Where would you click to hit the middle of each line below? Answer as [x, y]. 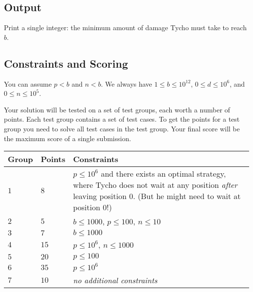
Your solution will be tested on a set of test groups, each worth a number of [117, 109]
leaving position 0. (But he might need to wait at [157, 196]
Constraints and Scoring [66, 63]
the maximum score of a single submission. [68, 138]
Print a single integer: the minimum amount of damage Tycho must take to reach [125, 27]
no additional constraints [115, 280]
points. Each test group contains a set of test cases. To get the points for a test [122, 119]
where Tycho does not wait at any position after [155, 185]
